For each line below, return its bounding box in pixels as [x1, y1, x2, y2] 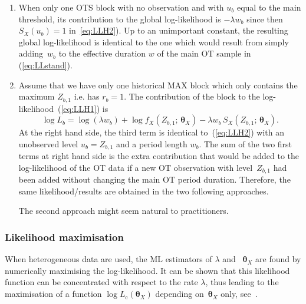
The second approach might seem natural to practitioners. [18, 204, 229, 217]
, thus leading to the [205, 276, 279, 288]
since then [246, 12, 283, 25]
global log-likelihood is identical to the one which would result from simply [18, 35, 289, 48]
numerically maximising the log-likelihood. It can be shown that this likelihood [5, 264, 290, 276]
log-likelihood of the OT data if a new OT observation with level [18, 161, 253, 173]
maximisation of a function [5, 288, 102, 300]
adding [18, 47, 44, 60]
